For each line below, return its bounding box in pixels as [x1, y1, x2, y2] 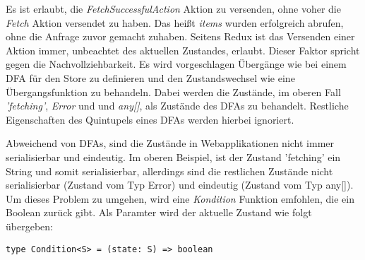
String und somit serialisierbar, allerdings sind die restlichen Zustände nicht [6, 163, 333, 178]
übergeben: [6, 218, 53, 233]
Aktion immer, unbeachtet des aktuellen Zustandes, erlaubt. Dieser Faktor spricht [6, 42, 360, 57]
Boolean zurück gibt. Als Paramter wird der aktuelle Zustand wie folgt [6, 205, 312, 220]
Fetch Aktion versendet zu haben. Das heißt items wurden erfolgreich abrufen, [6, 15, 344, 30]
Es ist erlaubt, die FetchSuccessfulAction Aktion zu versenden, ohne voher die [6, 1, 341, 16]
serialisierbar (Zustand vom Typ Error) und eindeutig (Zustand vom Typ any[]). [6, 177, 354, 192]
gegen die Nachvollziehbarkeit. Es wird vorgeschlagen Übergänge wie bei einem [6, 57, 347, 71]
